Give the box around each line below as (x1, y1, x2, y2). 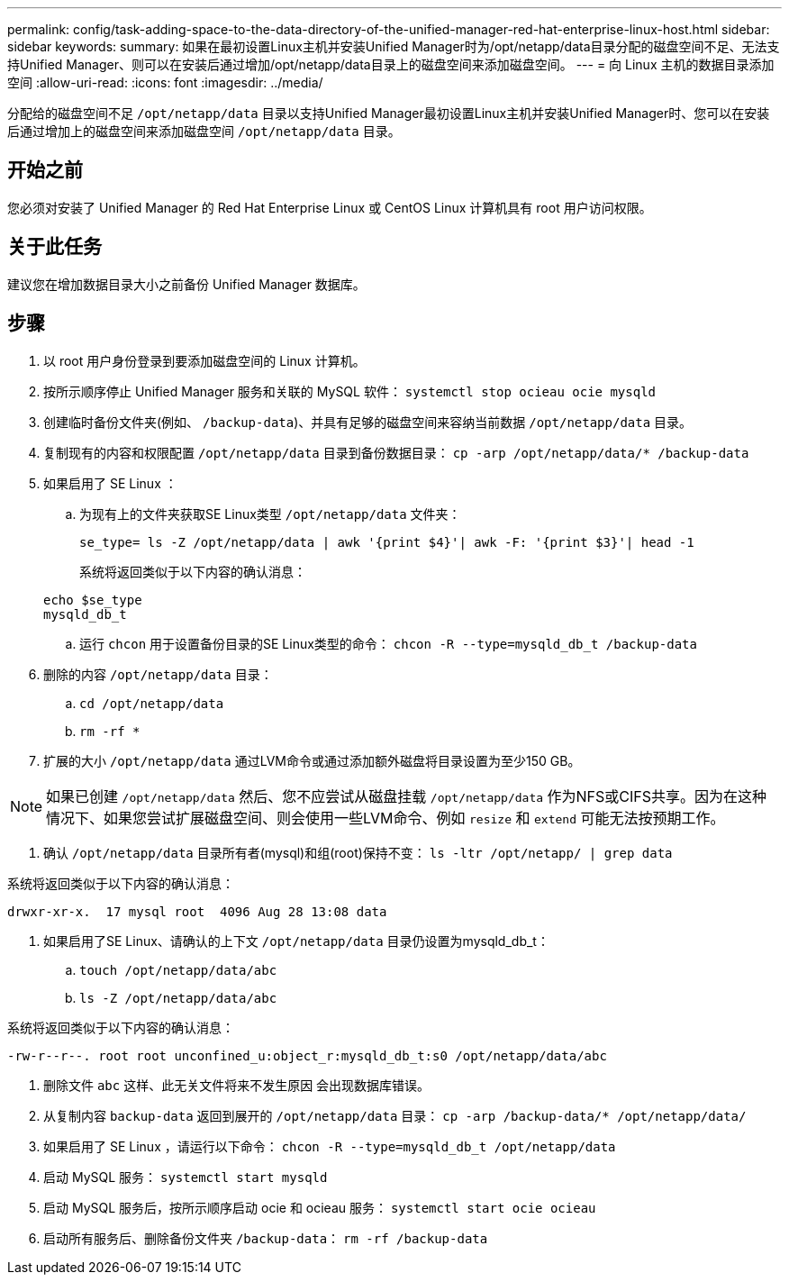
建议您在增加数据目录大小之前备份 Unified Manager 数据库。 (7, 276, 366, 292)
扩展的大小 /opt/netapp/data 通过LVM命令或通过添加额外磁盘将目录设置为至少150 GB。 (43, 752, 581, 768)
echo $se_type (43, 592, 142, 607)
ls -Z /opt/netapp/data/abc (79, 990, 277, 1005)
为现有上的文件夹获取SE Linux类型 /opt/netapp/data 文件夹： (79, 505, 461, 522)
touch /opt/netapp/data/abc (79, 962, 277, 977)
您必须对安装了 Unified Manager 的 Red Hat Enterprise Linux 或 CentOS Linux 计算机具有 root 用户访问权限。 (7, 199, 652, 215)
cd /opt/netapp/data (79, 696, 224, 711)
